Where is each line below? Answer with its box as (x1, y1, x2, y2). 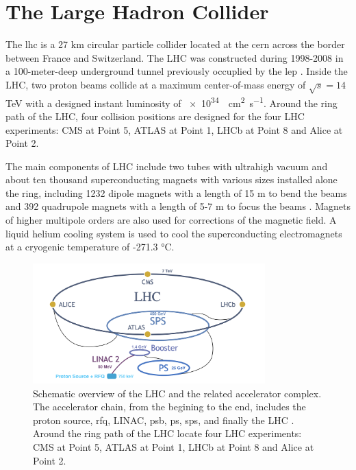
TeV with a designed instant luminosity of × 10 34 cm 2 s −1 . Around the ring (5, 93, 338, 110)
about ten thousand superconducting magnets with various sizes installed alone (5, 172, 338, 187)
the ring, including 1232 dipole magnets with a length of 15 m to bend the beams (5, 185, 347, 200)
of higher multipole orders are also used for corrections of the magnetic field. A (5, 213, 337, 227)
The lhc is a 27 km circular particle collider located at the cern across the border (5, 37, 345, 51)
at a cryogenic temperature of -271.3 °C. (5, 239, 175, 254)
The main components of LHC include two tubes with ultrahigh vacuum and (5, 158, 328, 173)
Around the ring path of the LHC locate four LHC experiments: (33, 426, 302, 440)
